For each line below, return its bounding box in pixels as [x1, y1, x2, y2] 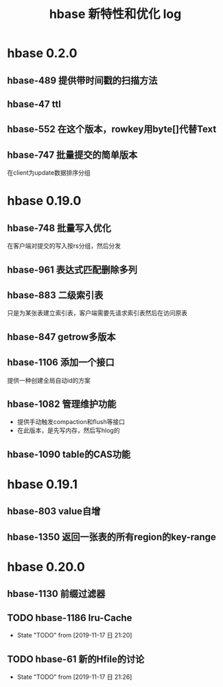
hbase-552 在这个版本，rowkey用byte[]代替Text [7, 123, 217, 135]
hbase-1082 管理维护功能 [7, 398, 117, 410]
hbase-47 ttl [7, 98, 62, 110]
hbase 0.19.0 [7, 193, 82, 209]
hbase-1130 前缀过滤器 [7, 588, 106, 600]
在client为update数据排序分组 [7, 169, 91, 177]
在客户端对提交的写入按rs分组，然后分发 [7, 242, 121, 250]
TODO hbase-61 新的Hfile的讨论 [7, 653, 145, 665]
